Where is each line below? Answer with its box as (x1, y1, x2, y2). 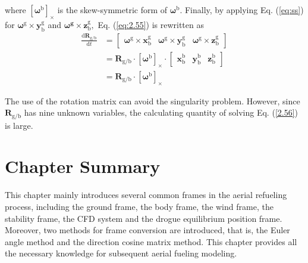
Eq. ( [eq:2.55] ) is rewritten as (98, 18, 204, 30)
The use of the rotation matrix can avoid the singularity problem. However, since (5, 94, 300, 107)
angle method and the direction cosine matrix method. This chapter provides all (5, 235, 297, 247)
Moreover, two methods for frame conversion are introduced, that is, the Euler (5, 224, 290, 236)
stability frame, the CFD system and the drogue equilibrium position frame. (5, 212, 282, 224)
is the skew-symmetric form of (57, 4, 168, 16)
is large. (5, 119, 33, 131)
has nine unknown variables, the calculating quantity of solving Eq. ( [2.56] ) (24, 106, 298, 119)
